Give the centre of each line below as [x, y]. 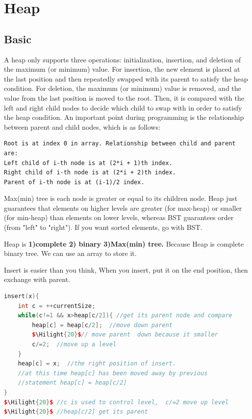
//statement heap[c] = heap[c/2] [72, 383]
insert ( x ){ [22, 296]
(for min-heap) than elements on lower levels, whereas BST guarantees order [119, 217]
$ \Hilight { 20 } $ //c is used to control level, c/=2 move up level [116, 402]
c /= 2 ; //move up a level [74, 345]
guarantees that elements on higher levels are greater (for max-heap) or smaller [123, 208]
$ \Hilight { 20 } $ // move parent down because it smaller [125, 335]
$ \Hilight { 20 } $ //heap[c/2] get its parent [76, 412]
